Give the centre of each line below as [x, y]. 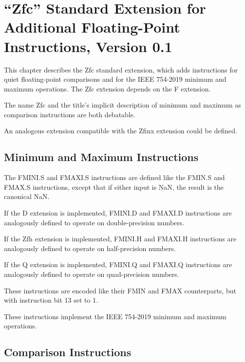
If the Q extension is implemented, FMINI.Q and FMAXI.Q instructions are [118, 264]
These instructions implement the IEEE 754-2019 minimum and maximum [115, 316]
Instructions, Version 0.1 [88, 46]
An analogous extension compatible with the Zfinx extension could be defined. [121, 131]
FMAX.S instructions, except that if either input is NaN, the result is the [114, 187]
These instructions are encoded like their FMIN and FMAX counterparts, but [120, 290]
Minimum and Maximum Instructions [101, 157]
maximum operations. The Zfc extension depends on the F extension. [107, 88]
